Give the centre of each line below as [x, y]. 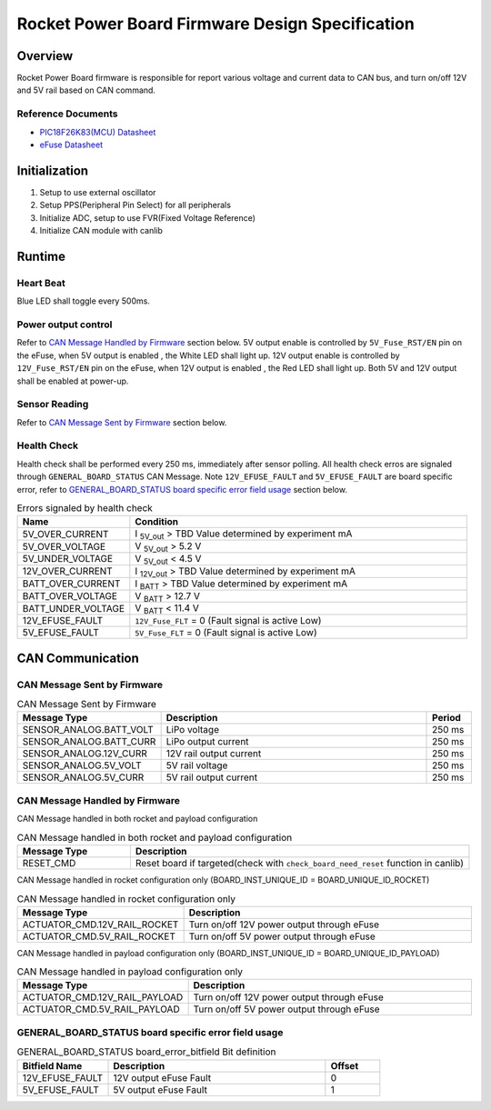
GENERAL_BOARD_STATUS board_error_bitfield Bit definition [146, 1052]
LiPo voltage [193, 730]
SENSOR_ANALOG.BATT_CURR [89, 742]
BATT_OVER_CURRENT [71, 584]
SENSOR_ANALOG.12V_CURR [85, 754]
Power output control [65, 325]
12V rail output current [214, 754]
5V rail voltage [197, 765]
